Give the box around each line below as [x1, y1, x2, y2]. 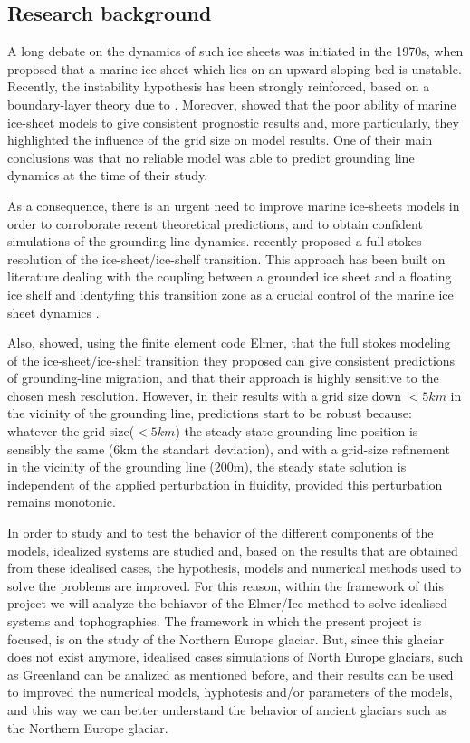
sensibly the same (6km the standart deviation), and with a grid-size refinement [7, 439, 450, 458]
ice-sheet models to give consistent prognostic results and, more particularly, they [7, 112, 459, 131]
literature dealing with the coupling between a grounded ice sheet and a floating [7, 267, 452, 286]
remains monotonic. [7, 492, 116, 511]
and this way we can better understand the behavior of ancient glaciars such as [7, 700, 446, 719]
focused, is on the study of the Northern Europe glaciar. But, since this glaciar [7, 629, 445, 648]
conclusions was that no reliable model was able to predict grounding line [7, 148, 415, 167]
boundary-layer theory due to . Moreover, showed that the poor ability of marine [7, 94, 456, 113]
